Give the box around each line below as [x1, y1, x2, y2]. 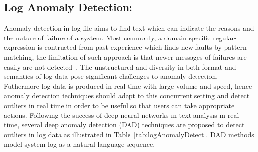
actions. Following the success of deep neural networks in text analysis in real [4, 110, 239, 120]
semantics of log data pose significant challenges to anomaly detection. [4, 71, 218, 81]
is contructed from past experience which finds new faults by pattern [37, 42, 247, 52]
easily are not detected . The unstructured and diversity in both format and [4, 61, 236, 72]
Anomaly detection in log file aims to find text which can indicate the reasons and [4, 23, 254, 33]
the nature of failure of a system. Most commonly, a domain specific [4, 32, 211, 42]
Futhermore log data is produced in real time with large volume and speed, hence [4, 80, 252, 91]
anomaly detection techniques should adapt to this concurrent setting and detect [4, 90, 250, 101]
